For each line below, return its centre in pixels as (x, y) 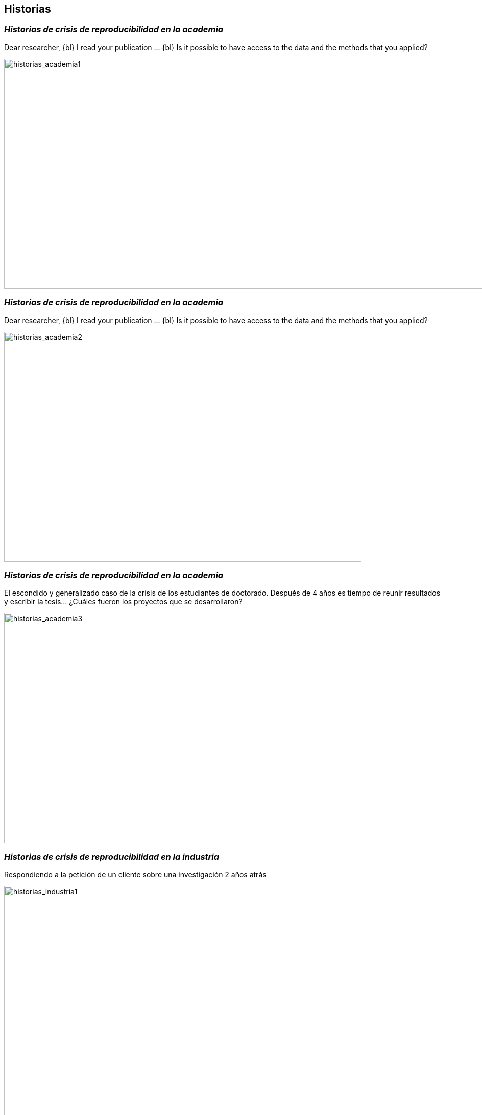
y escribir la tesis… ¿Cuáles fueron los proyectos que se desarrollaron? (123, 602)
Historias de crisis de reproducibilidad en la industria (112, 857)
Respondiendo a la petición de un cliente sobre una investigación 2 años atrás (135, 875)
